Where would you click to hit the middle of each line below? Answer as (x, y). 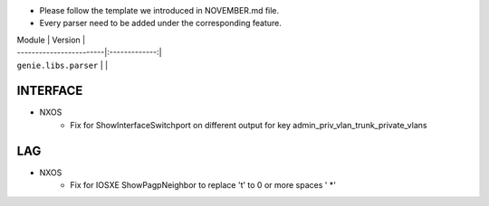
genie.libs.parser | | (62, 65)
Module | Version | (51, 40)
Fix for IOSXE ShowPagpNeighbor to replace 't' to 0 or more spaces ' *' (203, 185)
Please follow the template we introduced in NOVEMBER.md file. (159, 10)
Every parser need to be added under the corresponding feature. (161, 23)
